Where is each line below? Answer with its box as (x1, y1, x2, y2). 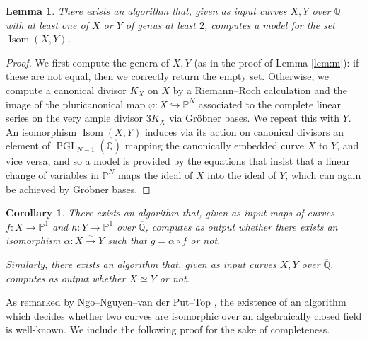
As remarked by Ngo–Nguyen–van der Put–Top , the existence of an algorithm (6, 294, 346, 309)
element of (6, 138, 50, 153)
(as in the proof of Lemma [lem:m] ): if (194, 54, 359, 69)
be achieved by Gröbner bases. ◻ (6, 181, 151, 196)
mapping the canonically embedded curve (124, 138, 305, 153)
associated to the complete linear (198, 96, 342, 111)
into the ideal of (207, 167, 276, 182)
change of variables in (6, 167, 99, 182)
